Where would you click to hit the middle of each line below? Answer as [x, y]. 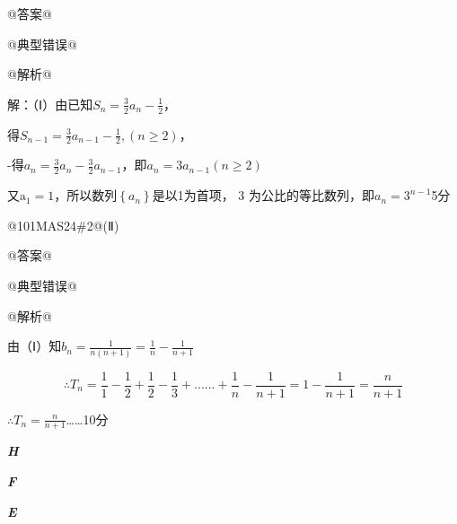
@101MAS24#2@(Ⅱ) [63, 225]
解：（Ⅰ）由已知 [50, 104]
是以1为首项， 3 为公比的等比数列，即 [263, 195]
